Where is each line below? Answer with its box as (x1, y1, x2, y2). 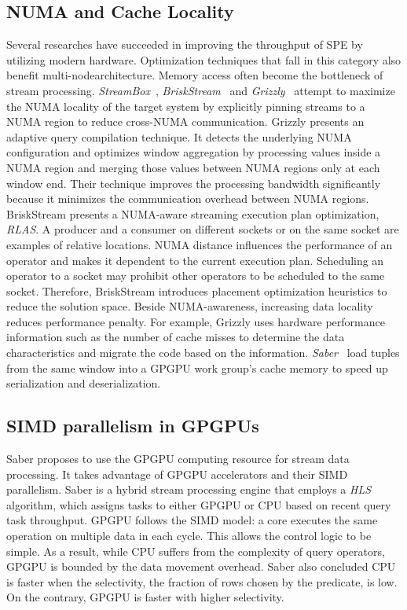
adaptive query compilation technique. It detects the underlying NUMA (6, 128, 352, 145)
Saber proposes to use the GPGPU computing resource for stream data (6, 450, 350, 467)
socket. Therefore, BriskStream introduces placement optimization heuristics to (6, 282, 387, 299)
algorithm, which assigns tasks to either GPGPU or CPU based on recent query (6, 496, 391, 513)
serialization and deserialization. (6, 375, 161, 391)
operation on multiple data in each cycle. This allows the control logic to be (6, 527, 372, 544)
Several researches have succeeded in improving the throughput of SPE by (6, 36, 363, 53)
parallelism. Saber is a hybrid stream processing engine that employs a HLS (6, 481, 372, 498)
